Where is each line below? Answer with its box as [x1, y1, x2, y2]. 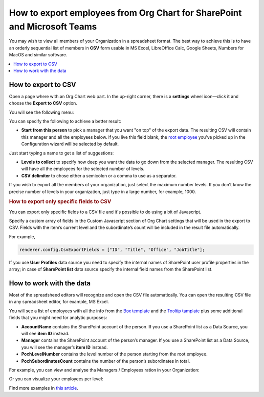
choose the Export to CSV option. [9, 100, 78, 106]
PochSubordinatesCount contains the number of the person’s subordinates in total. [21, 358, 190, 364]
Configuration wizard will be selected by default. [21, 141, 119, 147]
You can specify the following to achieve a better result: [9, 118, 122, 124]
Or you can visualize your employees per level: [9, 376, 104, 382]
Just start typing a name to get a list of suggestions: [9, 150, 114, 156]
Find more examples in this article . [9, 385, 78, 391]
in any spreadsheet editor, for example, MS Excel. [9, 299, 109, 305]
